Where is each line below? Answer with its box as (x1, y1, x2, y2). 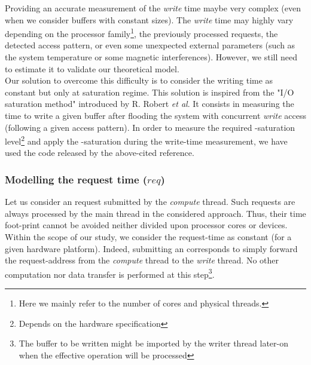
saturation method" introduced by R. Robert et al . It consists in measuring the (5, 97, 294, 110)
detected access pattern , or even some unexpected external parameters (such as (5, 39, 295, 51)
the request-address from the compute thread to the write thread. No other (5, 254, 279, 266)
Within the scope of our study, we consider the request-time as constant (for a (5, 231, 292, 243)
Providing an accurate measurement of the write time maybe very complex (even (5, 2, 301, 14)
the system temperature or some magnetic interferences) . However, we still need (5, 51, 297, 63)
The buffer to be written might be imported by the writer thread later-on (19, 337, 289, 349)
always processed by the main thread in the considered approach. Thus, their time (5, 207, 306, 219)
